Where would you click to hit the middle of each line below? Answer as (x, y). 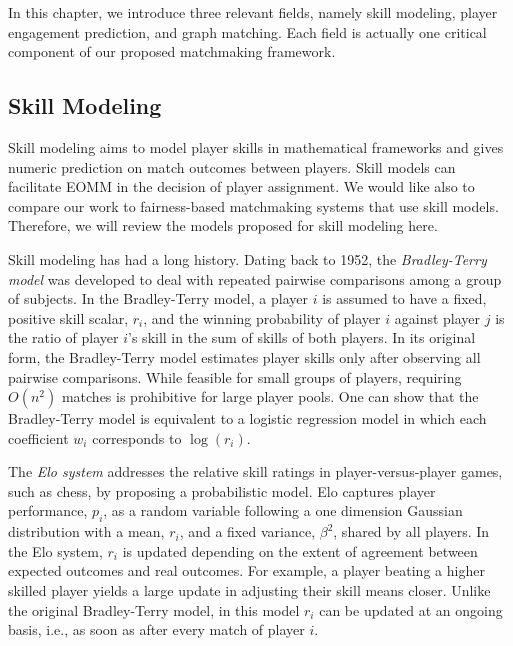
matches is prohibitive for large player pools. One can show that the (270, 396)
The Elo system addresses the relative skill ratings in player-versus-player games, (255, 471)
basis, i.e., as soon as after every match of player (156, 629)
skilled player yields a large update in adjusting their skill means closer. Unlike (249, 590)
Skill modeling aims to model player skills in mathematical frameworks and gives (256, 146)
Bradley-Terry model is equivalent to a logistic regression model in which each (247, 418)
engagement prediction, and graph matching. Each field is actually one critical (247, 31)
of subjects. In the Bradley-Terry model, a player (158, 298)
